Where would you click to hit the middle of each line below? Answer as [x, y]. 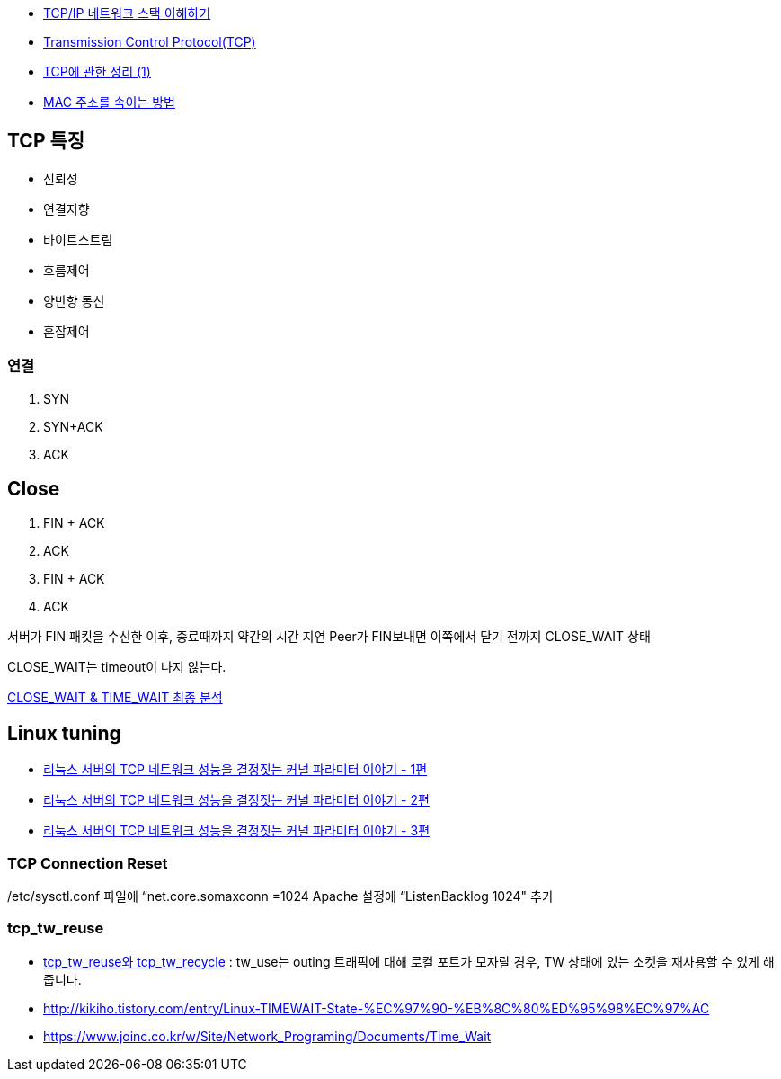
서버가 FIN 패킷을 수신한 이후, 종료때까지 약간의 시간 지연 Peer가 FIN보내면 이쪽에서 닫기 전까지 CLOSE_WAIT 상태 [329, 637]
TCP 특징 [46, 141]
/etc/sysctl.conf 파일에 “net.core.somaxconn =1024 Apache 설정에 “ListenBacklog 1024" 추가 [280, 896]
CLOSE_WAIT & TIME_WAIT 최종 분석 [115, 698]
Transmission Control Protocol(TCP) [150, 42]
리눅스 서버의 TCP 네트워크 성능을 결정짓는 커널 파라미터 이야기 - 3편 [237, 831]
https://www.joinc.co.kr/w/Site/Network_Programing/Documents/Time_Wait [267, 1036]
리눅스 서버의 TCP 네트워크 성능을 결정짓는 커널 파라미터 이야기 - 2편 [236, 800]
